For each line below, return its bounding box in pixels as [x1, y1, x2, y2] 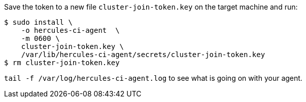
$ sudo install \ [4, 18, 73, 26]
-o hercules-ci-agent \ [21, 26, 120, 34]
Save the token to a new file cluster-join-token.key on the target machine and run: [4, 3, 298, 11]
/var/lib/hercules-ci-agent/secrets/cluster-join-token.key [21, 50, 265, 59]
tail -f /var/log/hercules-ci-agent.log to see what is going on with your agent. [4, 74, 302, 82]
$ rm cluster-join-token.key [4, 59, 120, 67]
